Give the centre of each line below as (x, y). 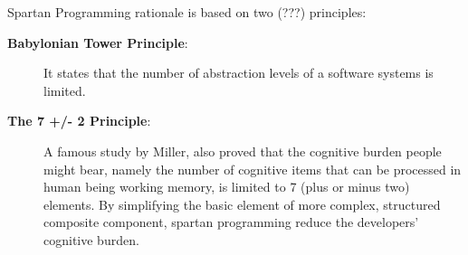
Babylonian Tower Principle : (98, 42)
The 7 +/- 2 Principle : (79, 121)
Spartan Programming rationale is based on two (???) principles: (187, 12)
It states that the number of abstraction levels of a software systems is (239, 73)
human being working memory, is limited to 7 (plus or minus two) (227, 187)
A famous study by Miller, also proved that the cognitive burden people (243, 151)
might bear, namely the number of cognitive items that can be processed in (253, 169)
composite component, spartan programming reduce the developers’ (231, 222)
